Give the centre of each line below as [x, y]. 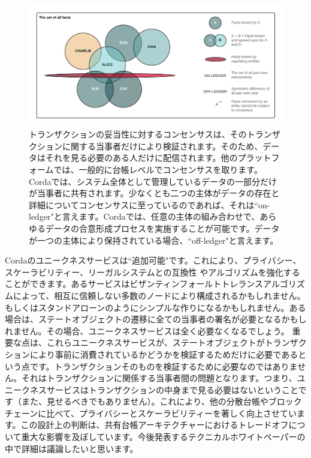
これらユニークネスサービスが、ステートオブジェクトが [155, 342]
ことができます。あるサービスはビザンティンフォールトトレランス [134, 284]
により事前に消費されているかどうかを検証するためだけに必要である [164, 354]
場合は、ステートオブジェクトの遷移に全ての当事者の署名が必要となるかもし [156, 319]
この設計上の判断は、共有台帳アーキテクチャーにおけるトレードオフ [155, 425]
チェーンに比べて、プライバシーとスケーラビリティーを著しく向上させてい [151, 413]
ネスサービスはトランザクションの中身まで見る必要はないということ [164, 389]
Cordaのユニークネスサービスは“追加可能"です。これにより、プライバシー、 [153, 260]
